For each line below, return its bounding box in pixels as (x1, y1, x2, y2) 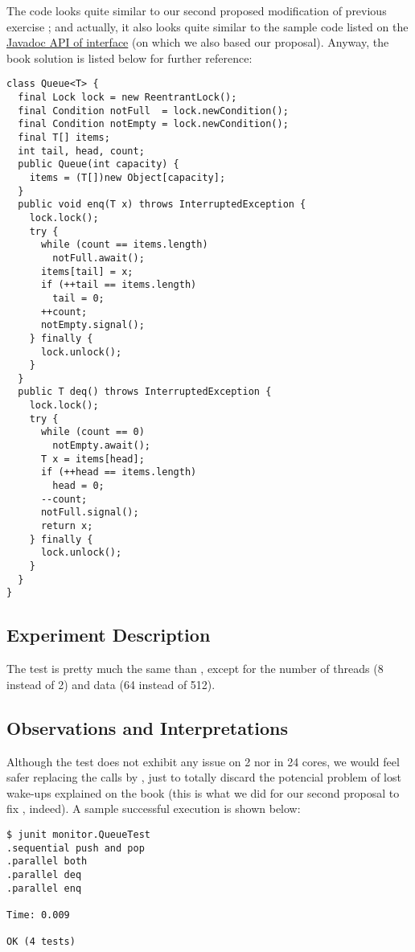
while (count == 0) (40, 426, 145, 438)
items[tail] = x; (40, 265, 134, 277)
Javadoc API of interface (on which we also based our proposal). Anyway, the (6, 34, 389, 51)
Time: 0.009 (6, 909, 70, 921)
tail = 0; (52, 292, 105, 304)
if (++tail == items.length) (40, 279, 197, 291)
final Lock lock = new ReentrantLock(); (18, 92, 237, 104)
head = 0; (52, 480, 105, 492)
